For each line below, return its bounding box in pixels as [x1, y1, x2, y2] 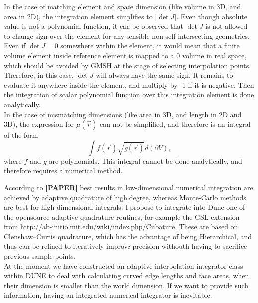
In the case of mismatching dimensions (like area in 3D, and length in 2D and [4, 109, 242, 119]
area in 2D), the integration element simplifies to [4, 11, 153, 21]
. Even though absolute [176, 11, 247, 21]
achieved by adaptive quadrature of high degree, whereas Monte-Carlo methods [4, 192, 246, 202]
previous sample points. [4, 251, 76, 261]
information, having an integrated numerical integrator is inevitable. [4, 290, 212, 300]
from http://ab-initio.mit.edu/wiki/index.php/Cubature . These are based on [4, 221, 238, 232]
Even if [4, 40, 26, 51]
